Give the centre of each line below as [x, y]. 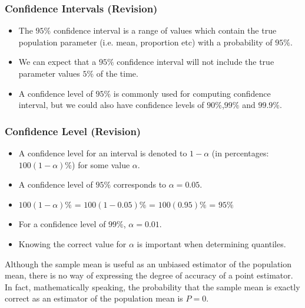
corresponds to [140, 184]
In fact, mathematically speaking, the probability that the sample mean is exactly [152, 286]
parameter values [49, 73]
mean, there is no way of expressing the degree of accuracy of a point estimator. [149, 275]
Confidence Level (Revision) [73, 131]
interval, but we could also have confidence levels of [111, 105]
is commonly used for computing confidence [192, 93]
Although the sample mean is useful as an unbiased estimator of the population [148, 263]
